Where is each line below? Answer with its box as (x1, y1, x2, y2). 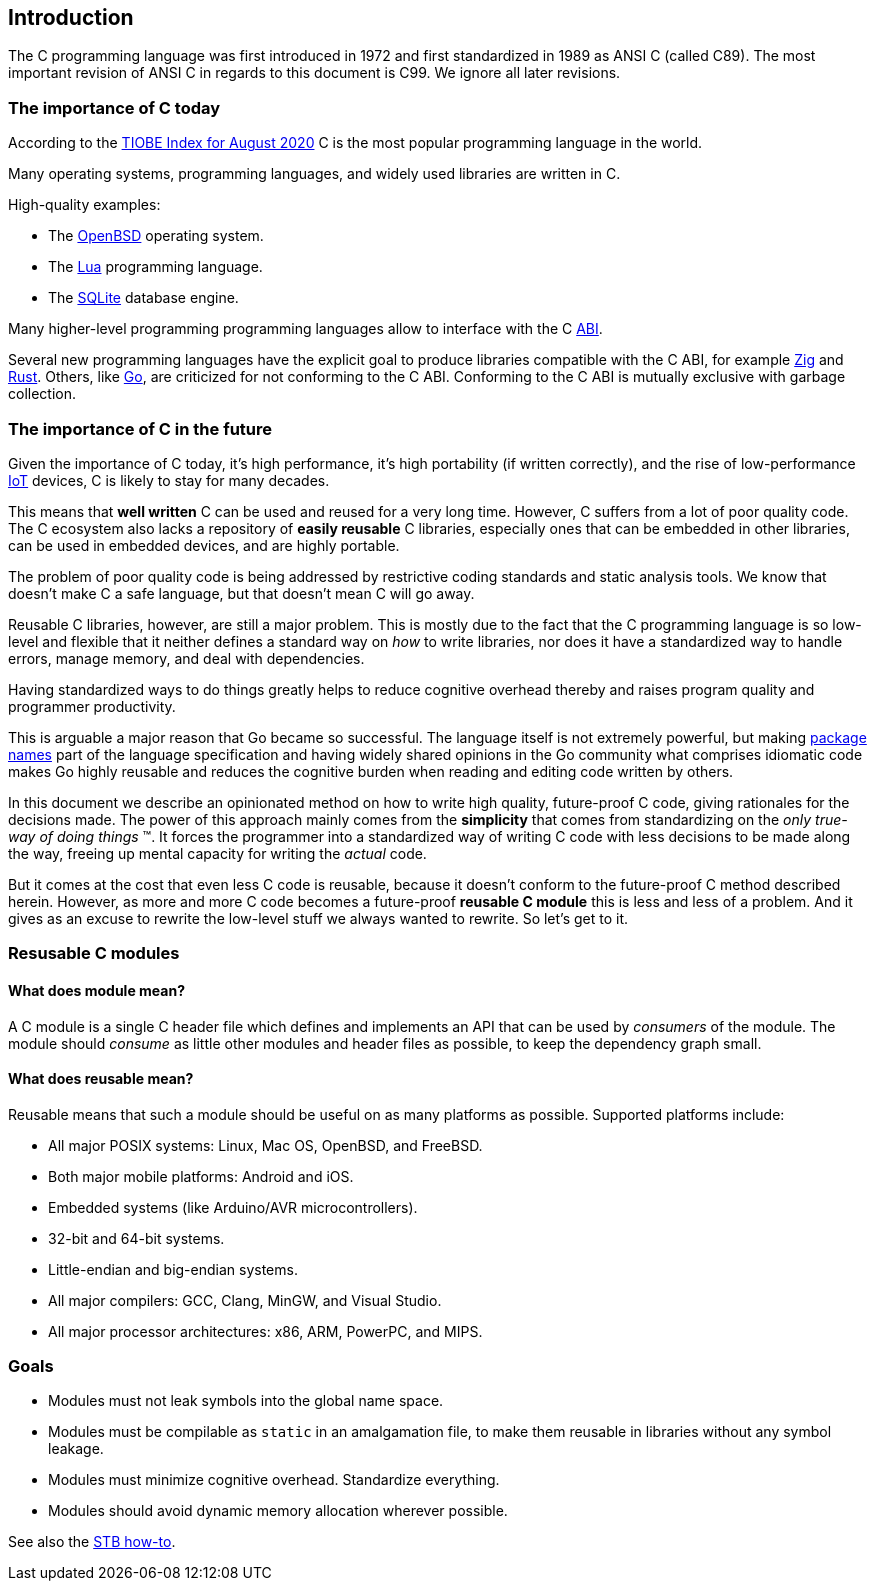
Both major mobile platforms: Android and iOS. (48, 1167, 354, 1185)
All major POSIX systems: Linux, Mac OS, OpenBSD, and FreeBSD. (48, 1136, 483, 1154)
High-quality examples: (8, 196, 161, 214)
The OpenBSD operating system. (48, 227, 264, 245)
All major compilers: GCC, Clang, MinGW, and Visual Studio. (48, 1291, 442, 1309)
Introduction (8, 5, 134, 30)
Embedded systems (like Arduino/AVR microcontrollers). (48, 1198, 418, 1216)
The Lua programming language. (48, 258, 263, 276)
